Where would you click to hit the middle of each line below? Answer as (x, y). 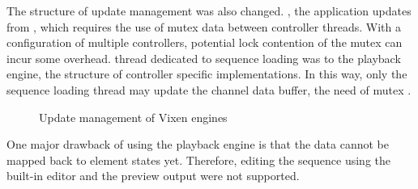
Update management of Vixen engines (133, 117)
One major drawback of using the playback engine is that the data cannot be (198, 144)
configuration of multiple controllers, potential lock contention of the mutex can (205, 42)
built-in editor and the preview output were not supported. (153, 176)
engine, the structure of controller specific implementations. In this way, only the (207, 74)
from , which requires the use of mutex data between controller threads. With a (204, 26)
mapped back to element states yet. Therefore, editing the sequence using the (198, 160)
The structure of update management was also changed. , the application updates (209, 10)
